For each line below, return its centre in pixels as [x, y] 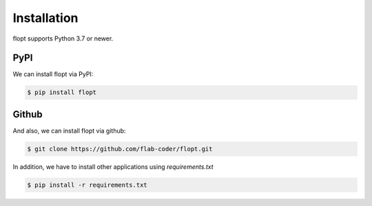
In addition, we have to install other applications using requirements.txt [113, 167]
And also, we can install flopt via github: [70, 130]
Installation [45, 18]
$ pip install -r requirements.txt [87, 185]
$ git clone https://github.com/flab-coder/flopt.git [120, 149]
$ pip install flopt [62, 92]
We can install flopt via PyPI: [53, 74]
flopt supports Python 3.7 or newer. [63, 38]
